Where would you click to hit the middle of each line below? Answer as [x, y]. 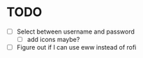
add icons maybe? [53, 39]
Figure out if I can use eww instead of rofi [76, 48]
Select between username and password [76, 31]
